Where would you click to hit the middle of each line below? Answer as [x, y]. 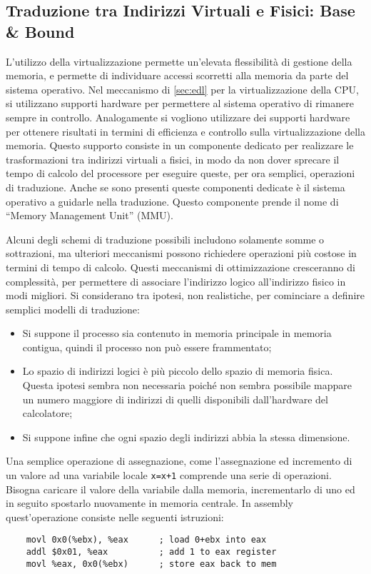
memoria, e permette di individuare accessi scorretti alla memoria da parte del [177, 75]
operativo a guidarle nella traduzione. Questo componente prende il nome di [172, 201]
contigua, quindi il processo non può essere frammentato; [147, 347]
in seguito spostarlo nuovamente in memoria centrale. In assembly [149, 503]
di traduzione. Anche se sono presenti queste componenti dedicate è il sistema [176, 187]
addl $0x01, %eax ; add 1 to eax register [151, 552]
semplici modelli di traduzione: [73, 309]
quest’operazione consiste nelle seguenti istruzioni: [115, 517]
